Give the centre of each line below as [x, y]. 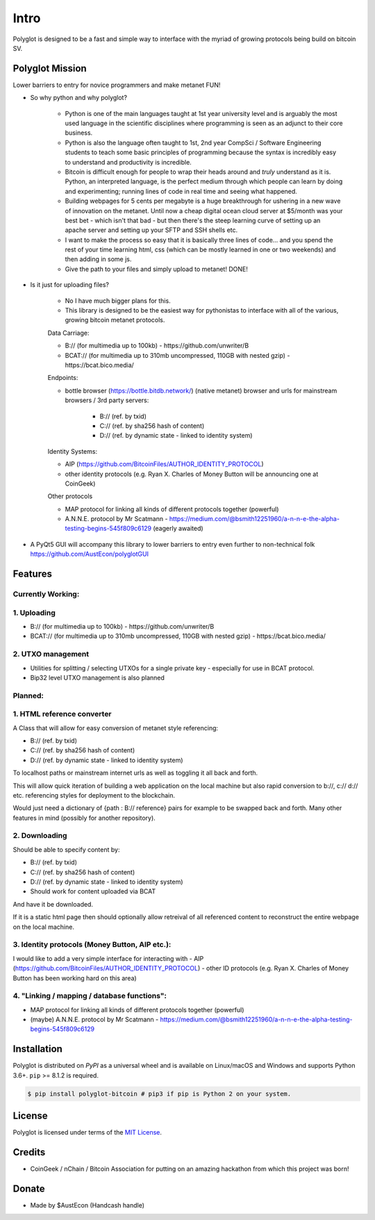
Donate [29, 1188]
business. [79, 133]
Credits [29, 1152]
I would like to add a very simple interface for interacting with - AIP [108, 958]
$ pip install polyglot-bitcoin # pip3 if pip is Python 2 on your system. [159, 1094]
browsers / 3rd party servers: [107, 400]
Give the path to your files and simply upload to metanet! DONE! [156, 269]
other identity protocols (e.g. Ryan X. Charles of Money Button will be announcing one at [192, 474]
